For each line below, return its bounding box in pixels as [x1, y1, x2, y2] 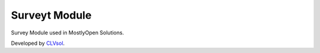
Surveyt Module [11, 9, 92, 22]
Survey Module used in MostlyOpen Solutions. [11, 29, 124, 36]
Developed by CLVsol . [11, 40, 65, 47]
